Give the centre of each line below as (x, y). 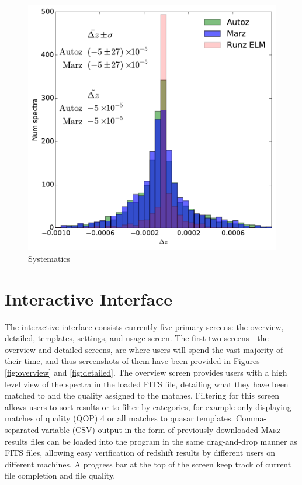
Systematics (49, 258)
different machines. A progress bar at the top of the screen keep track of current (148, 464)
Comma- (251, 418)
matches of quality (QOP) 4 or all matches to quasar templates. (119, 418)
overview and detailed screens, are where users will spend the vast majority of (144, 349)
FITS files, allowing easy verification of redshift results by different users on (140, 453)
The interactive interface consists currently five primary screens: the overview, (144, 326)
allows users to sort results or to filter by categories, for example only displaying (148, 406)
